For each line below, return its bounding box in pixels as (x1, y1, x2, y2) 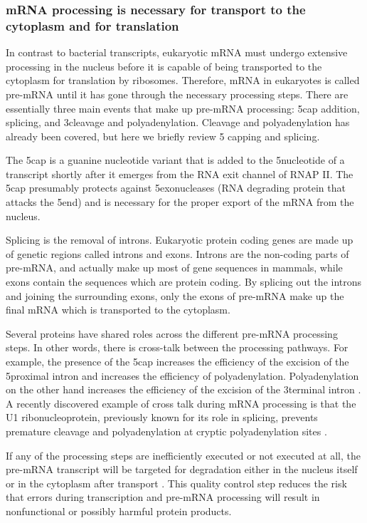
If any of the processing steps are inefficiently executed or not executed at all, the (6, 447, 361, 462)
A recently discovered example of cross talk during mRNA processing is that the (6, 395, 356, 410)
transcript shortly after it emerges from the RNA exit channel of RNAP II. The (6, 166, 353, 181)
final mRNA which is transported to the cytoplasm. (6, 302, 230, 317)
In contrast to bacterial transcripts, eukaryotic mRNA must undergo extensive (6, 45, 348, 60)
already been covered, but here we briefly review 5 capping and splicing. (6, 128, 320, 143)
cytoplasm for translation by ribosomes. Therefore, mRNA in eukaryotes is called (6, 73, 360, 88)
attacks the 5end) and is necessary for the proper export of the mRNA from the (6, 195, 354, 209)
